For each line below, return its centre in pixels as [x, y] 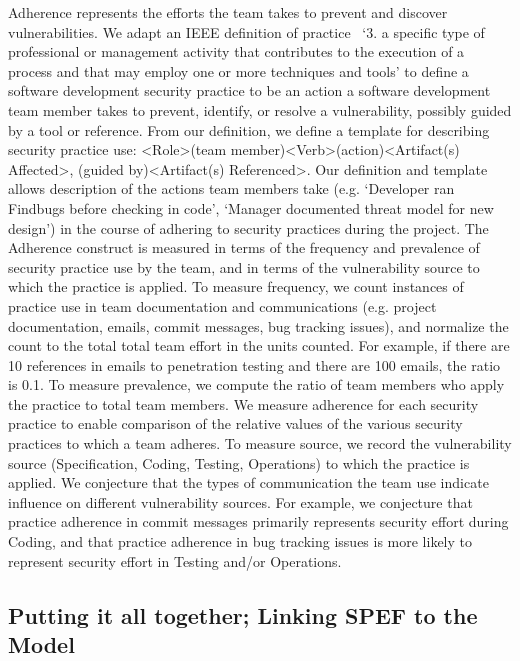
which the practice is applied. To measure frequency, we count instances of [236, 286]
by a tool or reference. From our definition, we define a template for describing [249, 129]
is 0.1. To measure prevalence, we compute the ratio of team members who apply [256, 384]
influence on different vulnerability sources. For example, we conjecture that [240, 501]
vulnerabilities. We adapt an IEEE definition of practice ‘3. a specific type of [246, 31]
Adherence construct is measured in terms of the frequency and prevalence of [244, 247]
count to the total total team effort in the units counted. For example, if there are [259, 345]
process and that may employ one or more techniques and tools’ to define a [238, 70]
